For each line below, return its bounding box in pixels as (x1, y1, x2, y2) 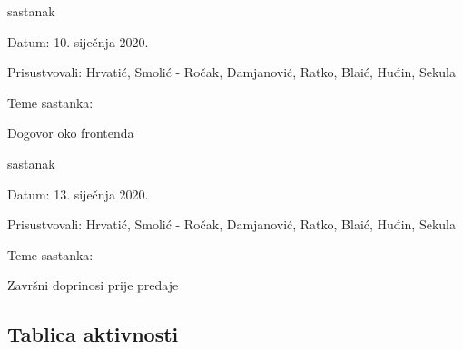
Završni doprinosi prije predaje (7, 276, 179, 295)
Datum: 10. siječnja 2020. (7, 32, 149, 51)
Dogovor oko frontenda (7, 123, 134, 142)
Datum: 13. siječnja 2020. (7, 184, 149, 203)
